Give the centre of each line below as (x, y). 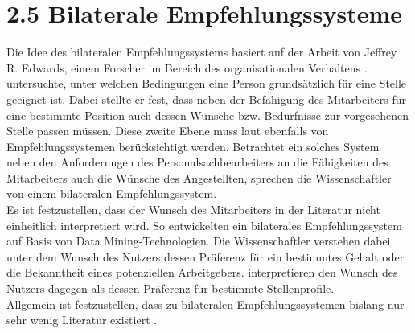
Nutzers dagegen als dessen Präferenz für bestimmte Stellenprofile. (171, 288)
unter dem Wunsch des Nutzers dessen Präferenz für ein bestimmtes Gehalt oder (205, 256)
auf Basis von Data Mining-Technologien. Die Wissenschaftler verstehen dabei (199, 241)
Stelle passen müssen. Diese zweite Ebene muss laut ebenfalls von (168, 131)
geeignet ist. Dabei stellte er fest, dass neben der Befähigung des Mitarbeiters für (206, 99)
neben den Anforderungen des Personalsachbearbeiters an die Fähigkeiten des (197, 162)
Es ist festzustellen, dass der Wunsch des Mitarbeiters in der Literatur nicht (193, 210)
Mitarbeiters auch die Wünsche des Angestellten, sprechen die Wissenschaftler (199, 177)
